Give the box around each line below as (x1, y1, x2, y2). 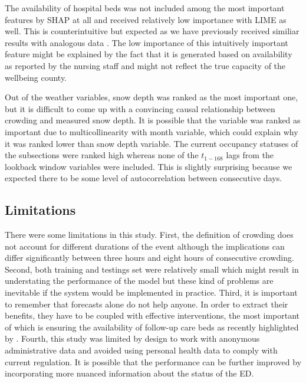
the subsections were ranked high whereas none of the (5, 149, 199, 161)
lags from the (226, 149, 274, 161)
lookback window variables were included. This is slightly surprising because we (5, 160, 292, 172)
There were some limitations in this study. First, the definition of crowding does (5, 228, 294, 241)
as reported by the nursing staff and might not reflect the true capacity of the (5, 59, 286, 71)
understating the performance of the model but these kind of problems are (5, 274, 274, 287)
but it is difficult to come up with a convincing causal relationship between (5, 102, 275, 114)
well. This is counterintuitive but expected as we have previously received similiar (5, 25, 300, 37)
